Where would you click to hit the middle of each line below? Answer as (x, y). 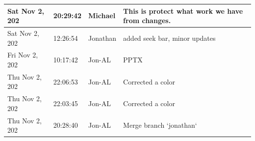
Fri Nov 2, (23, 55)
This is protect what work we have (183, 11)
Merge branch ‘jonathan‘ (160, 125)
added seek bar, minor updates (169, 38)
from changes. (147, 20)
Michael (102, 15)
